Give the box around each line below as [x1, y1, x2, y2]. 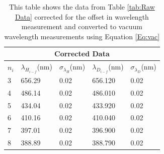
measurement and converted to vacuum [21, 21, 142, 32]
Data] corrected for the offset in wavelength [15, 11, 149, 22]
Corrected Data [54, 48, 110, 59]
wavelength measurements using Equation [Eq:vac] [4, 31, 160, 41]
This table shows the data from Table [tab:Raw [9, 2, 155, 12]
